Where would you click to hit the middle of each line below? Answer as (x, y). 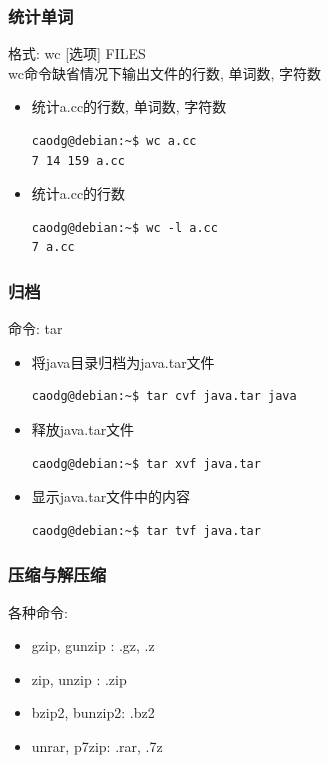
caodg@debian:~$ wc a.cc (114, 141)
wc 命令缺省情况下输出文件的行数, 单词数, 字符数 (165, 72)
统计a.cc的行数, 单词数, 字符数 (129, 106)
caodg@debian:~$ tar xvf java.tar (146, 463)
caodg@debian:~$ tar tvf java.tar (146, 530)
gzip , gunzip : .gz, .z (93, 645)
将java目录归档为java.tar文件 (123, 361)
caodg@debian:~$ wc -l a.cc (124, 227)
